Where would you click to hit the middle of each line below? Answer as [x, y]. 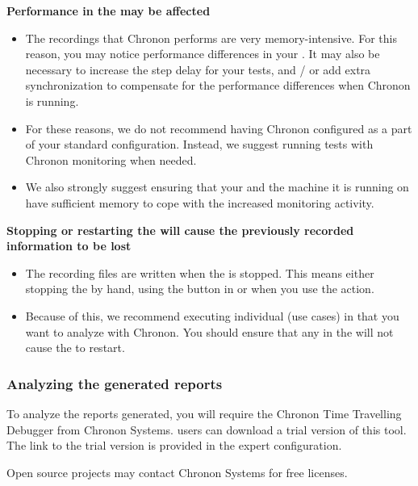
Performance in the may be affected [109, 10]
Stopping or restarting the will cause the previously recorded [180, 230]
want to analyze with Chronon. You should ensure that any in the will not [209, 331]
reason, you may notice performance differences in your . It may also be [203, 54]
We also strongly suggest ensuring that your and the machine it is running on [217, 187]
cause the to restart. [75, 348]
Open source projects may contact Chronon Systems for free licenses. [177, 472]
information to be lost [69, 246]
